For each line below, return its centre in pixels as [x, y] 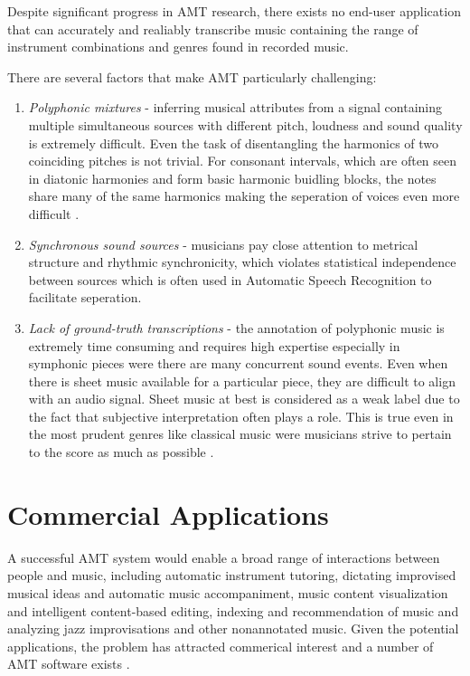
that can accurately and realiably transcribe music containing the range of [213, 29]
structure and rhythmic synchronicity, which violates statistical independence [242, 262]
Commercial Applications [168, 514]
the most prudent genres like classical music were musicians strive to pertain [240, 434]
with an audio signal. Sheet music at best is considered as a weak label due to [244, 399]
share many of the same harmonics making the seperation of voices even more [244, 196]
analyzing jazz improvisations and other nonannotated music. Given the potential [233, 628]
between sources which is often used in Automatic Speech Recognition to [230, 279]
